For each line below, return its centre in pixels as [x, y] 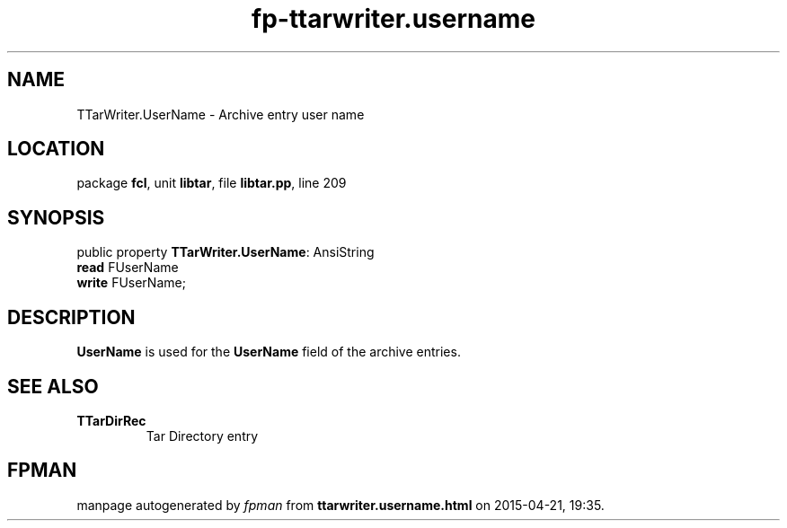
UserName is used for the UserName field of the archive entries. [269, 352]
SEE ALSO [53, 386]
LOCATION [56, 149]
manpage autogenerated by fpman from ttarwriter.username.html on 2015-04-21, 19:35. [340, 505]
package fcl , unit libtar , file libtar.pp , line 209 [212, 183]
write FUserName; [131, 283]
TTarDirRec [111, 420]
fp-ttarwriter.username [393, 19]
